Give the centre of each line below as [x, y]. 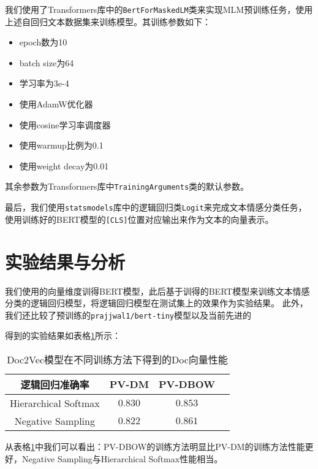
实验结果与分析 [65, 261]
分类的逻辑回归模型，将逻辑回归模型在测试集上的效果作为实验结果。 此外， [157, 303]
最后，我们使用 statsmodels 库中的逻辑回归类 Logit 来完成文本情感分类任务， [156, 207]
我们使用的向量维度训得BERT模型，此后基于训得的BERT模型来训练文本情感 [157, 291]
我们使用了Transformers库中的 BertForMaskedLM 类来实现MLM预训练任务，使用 [159, 9]
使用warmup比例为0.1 [61, 145]
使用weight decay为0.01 [64, 165]
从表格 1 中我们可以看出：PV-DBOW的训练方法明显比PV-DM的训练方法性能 [155, 446]
